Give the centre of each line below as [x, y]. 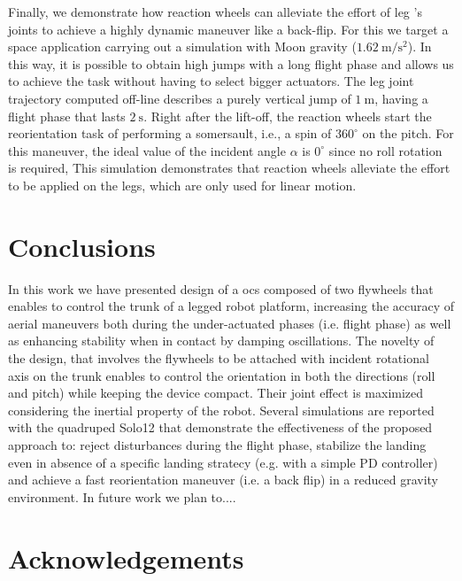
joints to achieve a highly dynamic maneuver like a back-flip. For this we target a [228, 29]
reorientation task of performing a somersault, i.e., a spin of [170, 133]
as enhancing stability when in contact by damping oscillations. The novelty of [221, 341]
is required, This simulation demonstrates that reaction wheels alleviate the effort [229, 168]
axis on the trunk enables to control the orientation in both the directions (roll [222, 375]
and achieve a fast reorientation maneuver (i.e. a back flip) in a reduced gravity [223, 480]
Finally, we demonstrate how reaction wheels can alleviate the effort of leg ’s [215, 12]
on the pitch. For [408, 133]
